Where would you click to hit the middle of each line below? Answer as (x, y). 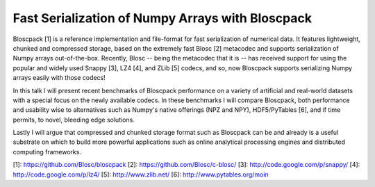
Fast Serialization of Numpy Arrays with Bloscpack (162, 18)
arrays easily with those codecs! (59, 78)
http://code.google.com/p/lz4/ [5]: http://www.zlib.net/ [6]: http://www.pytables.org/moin (141, 174)
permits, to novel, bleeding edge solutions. (74, 120)
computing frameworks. (47, 152)
